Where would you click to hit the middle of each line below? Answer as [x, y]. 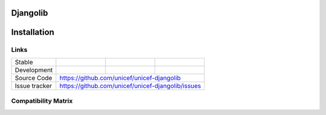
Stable [24, 62]
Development [34, 70]
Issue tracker [34, 85]
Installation [33, 32]
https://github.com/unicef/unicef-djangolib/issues [130, 85]
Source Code [34, 78]
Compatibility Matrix [42, 101]
